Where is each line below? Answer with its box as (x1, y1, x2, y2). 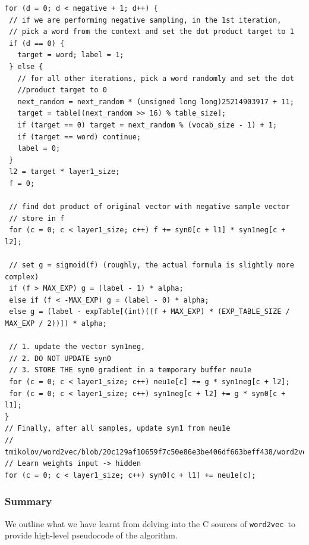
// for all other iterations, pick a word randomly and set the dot (17, 74, 294, 83)
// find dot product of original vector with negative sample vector (9, 203, 290, 211)
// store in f (9, 214, 65, 223)
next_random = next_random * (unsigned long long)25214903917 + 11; (17, 97, 294, 106)
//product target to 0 (17, 86, 107, 95)
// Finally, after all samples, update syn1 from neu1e (5, 424, 231, 433)
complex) (5, 272, 39, 281)
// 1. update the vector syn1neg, (9, 342, 146, 351)
